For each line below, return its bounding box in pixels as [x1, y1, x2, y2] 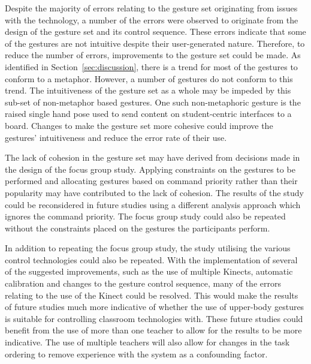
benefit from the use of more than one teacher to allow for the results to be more [5, 324, 302, 336]
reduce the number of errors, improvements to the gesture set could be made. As [5, 49, 301, 61]
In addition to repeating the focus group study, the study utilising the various [5, 242, 291, 254]
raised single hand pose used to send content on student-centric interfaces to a [5, 107, 292, 120]
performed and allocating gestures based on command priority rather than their [5, 175, 298, 187]
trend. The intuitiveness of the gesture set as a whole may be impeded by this [5, 84, 291, 97]
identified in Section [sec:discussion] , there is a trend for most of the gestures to [5, 60, 298, 73]
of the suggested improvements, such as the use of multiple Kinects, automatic [5, 265, 293, 278]
